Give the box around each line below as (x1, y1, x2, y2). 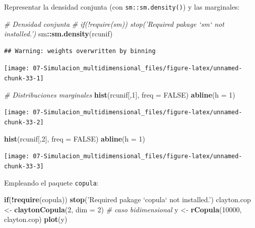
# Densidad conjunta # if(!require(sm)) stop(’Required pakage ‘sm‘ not (4, 18, 224, 29)
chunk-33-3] (4, 162, 44, 170)
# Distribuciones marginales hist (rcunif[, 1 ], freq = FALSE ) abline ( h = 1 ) (4, 89, 235, 100)
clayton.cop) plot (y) (4, 214, 68, 224)
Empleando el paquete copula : (4, 177, 99, 188)
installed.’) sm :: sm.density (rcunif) (4, 28, 113, 39)
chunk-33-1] (4, 75, 44, 82)
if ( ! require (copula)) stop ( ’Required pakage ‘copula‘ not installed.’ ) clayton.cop (4, 194, 251, 205)
